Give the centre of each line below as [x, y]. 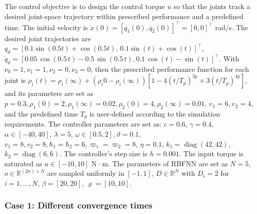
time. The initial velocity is [46, 27]
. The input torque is [212, 153]
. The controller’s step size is [103, 153]
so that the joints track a [212, 6]
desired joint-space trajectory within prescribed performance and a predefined [124, 16]
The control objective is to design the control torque [85, 6]
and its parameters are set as [49, 93]
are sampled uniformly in [86, 173]
